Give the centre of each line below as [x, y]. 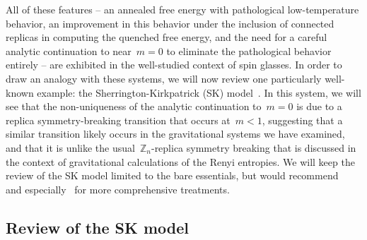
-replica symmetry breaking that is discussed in [254, 147]
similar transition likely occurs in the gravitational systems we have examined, [175, 134]
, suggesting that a [302, 120]
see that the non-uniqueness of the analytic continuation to [134, 106]
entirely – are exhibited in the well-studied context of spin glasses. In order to [174, 65]
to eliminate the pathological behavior [249, 50]
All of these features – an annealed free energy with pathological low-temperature [182, 9]
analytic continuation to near [69, 50]
